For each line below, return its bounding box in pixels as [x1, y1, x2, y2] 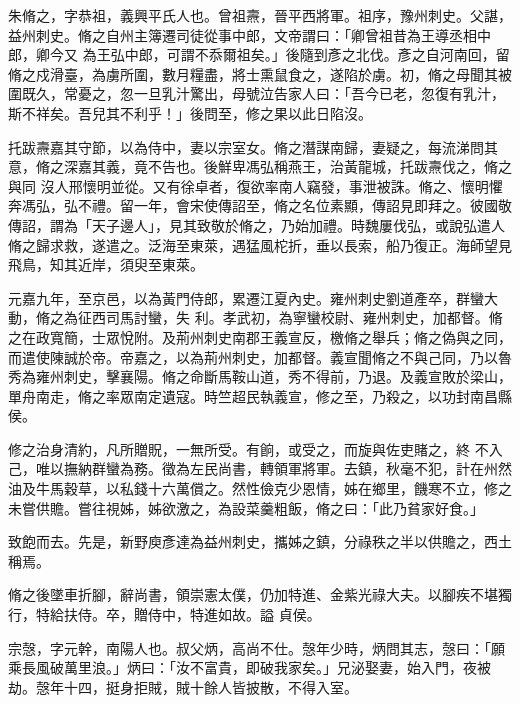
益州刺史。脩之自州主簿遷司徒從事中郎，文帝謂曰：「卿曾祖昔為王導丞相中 [8, 24, 491, 45]
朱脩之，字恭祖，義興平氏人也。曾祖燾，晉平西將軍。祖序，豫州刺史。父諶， [8, 5, 512, 25]
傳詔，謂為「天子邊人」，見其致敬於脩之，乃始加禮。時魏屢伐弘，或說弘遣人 [8, 214, 505, 235]
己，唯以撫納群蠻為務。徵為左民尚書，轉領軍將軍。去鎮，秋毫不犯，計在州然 [8, 458, 512, 479]
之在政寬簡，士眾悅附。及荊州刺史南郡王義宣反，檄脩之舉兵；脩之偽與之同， [8, 326, 512, 347]
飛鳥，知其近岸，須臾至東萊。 [8, 254, 204, 275]
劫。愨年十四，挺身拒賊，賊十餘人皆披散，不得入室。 [8, 676, 358, 697]
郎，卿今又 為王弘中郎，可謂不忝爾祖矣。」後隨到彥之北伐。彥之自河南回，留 [8, 44, 510, 65]
